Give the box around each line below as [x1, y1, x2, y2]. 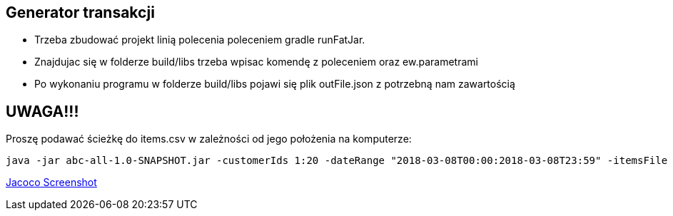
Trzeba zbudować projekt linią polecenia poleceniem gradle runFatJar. [34, 34, 365, 46]
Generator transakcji [6, 4, 155, 21]
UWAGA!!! [6, 102, 79, 120]
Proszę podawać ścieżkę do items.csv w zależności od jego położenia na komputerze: [6, 133, 412, 145]
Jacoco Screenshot [6, 176, 97, 189]
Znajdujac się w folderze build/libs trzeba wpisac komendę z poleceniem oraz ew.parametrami [34, 56, 478, 68]
